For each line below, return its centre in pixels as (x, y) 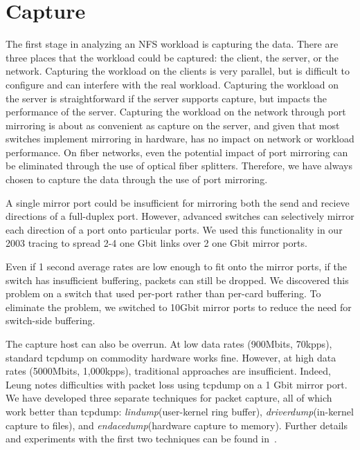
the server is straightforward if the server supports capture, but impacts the (166, 98)
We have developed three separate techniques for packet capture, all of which (169, 398)
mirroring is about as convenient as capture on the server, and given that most (173, 125)
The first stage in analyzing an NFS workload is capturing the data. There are (172, 44)
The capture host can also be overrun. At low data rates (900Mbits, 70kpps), (169, 344)
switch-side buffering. (51, 320)
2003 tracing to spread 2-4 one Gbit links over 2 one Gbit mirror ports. (156, 243)
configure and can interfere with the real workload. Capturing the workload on (172, 84)
